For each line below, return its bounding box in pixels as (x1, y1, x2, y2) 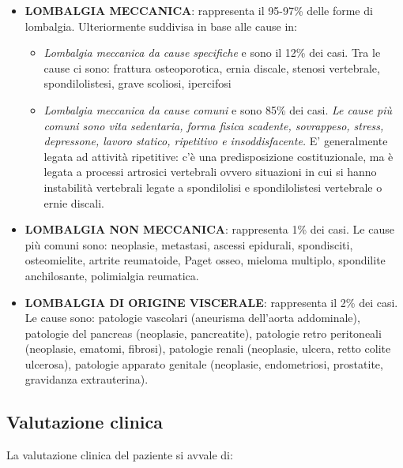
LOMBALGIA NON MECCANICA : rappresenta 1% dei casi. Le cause (24, 221, 394, 238)
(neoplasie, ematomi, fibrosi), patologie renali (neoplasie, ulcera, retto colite (24, 340, 391, 357)
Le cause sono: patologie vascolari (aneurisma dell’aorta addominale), (24, 309, 360, 326)
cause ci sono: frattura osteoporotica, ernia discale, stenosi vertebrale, (43, 59, 380, 76)
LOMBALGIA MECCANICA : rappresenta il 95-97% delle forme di (24, 2, 373, 18)
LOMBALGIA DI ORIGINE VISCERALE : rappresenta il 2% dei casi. (24, 294, 398, 310)
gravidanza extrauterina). (24, 371, 149, 388)
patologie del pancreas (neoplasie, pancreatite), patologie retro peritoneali (24, 324, 382, 341)
